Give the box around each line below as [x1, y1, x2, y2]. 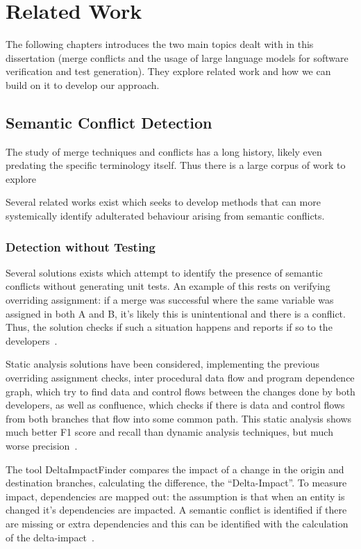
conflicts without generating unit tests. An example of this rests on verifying [6, 279, 330, 293]
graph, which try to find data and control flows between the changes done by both [6, 384, 355, 398]
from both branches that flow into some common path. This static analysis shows [6, 411, 352, 425]
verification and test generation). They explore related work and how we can [6, 64, 331, 79]
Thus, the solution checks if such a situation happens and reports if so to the [6, 320, 333, 334]
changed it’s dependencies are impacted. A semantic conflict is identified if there [6, 502, 347, 517]
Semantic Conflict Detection [6, 111, 212, 133]
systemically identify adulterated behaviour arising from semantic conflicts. [6, 208, 325, 223]
